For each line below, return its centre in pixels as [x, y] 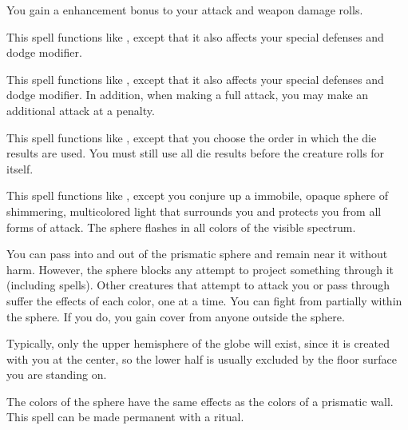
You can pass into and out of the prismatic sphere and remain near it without [197, 254]
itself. [20, 168]
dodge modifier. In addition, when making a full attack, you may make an [188, 95]
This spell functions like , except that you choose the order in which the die [192, 137]
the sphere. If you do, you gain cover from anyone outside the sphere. [176, 316]
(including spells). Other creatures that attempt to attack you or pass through [198, 285]
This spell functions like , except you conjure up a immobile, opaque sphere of [197, 195]
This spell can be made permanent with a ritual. [125, 417]
